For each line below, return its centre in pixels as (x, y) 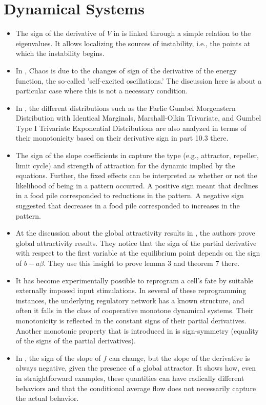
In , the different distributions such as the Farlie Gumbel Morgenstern (126, 108)
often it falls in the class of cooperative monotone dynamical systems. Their (135, 310)
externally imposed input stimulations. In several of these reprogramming (131, 290)
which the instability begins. (60, 53)
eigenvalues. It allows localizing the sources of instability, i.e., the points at (133, 43)
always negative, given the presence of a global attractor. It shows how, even (136, 368)
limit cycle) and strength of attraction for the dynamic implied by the (125, 165)
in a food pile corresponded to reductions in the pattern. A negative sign (130, 195)
